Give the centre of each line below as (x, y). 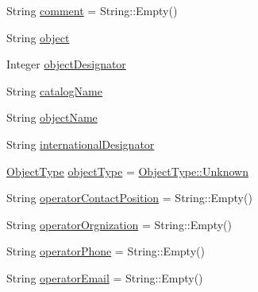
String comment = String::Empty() (92, 10)
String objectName (52, 117)
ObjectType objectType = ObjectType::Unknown (127, 171)
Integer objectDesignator (66, 64)
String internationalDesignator (81, 144)
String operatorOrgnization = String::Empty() (119, 224)
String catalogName (54, 90)
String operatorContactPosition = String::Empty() (129, 198)
